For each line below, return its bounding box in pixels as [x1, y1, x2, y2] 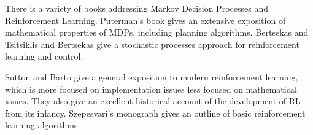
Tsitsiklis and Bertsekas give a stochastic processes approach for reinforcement [5, 37, 299, 50]
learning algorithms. [5, 118, 80, 131]
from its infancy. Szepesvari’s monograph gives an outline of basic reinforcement [5, 106, 306, 119]
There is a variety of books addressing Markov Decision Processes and [5, 2, 268, 14]
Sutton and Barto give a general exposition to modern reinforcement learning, [5, 70, 298, 83]
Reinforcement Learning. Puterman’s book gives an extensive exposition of [5, 13, 286, 26]
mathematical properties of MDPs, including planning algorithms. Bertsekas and [5, 26, 309, 39]
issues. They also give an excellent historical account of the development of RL [5, 94, 301, 107]
